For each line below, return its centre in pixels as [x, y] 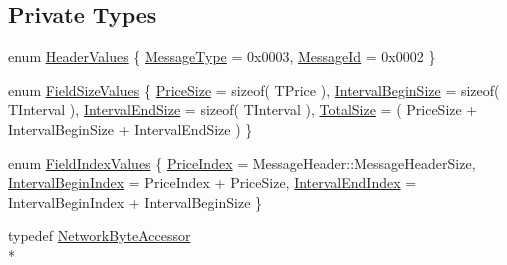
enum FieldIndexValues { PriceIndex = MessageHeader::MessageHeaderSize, [242, 162]
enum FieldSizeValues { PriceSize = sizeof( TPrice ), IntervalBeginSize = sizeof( [254, 89]
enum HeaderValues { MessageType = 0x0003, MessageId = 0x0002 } [222, 56]
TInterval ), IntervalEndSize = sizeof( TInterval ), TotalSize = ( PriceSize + [243, 109]
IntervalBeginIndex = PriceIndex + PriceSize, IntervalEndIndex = [212, 182]
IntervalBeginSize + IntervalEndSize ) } [130, 128]
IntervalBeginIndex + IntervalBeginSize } [135, 201]
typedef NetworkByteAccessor [99, 235]
